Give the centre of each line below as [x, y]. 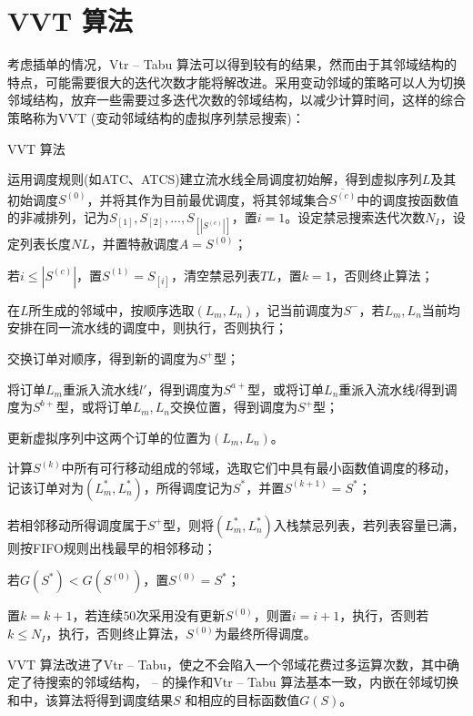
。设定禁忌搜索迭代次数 [355, 216]
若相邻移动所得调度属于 [77, 524]
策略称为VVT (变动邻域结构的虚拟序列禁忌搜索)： [156, 117]
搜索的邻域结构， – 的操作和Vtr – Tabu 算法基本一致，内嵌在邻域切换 [252, 682]
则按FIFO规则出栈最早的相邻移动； [112, 547]
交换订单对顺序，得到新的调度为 [103, 358]
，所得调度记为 [188, 487]
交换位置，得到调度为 [234, 407]
